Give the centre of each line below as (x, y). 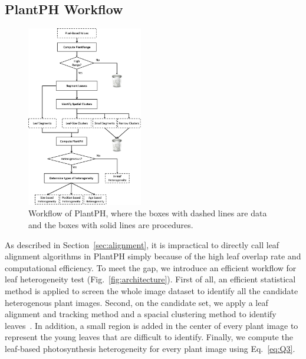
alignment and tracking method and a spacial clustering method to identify (141, 314)
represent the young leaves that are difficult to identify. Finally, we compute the (149, 337)
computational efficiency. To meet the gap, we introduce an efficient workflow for (151, 267)
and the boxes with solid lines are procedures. (111, 225)
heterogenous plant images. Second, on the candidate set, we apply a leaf (136, 302)
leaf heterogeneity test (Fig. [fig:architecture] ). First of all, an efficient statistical (150, 279)
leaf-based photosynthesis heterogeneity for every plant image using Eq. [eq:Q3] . (150, 348)
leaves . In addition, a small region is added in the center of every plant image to (152, 325)
